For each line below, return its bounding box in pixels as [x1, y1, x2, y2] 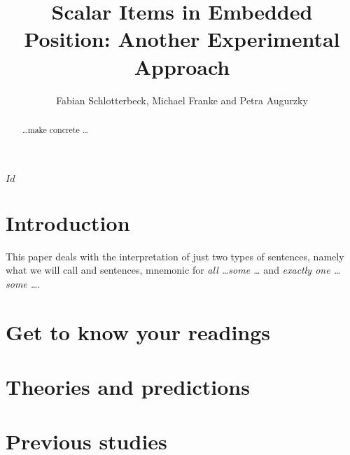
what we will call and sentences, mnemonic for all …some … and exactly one [6, 262, 330, 277]
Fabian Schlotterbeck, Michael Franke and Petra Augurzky [56, 92, 308, 107]
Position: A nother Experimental [24, 24, 340, 53]
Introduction [6, 208, 130, 237]
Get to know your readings [6, 317, 271, 346]
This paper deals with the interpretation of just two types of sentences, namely [6, 248, 344, 263]
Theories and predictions [6, 372, 250, 401]
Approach [134, 52, 230, 80]
